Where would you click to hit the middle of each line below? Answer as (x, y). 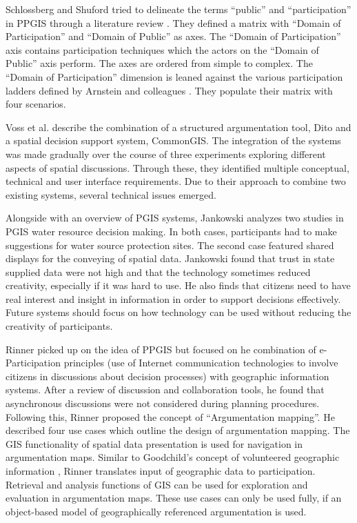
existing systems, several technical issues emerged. (111, 194)
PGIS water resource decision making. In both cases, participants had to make (171, 231)
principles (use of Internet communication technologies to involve (201, 363)
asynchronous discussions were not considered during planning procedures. (163, 403)
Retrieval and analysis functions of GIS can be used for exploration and (157, 484)
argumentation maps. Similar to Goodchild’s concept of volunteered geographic (173, 457)
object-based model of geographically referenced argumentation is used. (156, 511)
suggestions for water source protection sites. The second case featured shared (170, 245)
